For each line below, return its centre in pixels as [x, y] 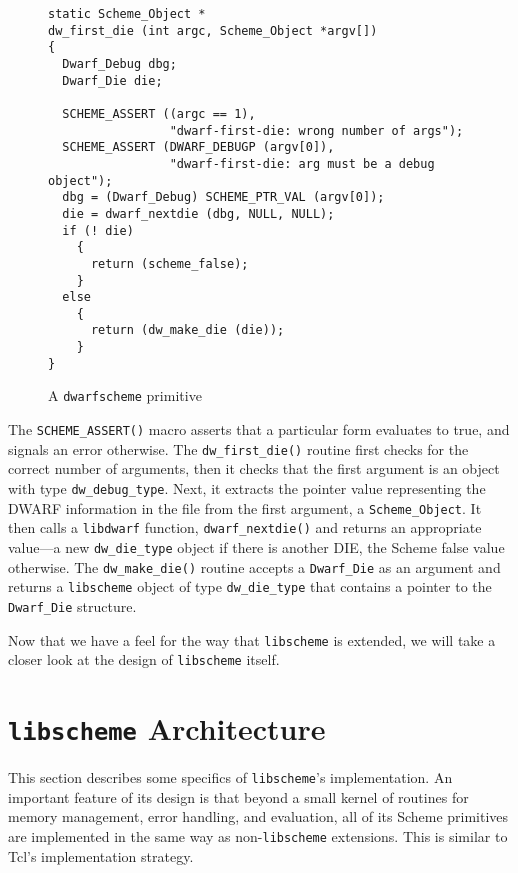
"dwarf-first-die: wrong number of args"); [316, 130]
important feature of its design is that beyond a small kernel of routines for [238, 796]
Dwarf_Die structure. [72, 605]
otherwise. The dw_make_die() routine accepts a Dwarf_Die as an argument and [254, 566]
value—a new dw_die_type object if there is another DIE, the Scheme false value [256, 546]
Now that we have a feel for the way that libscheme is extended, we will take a [252, 639]
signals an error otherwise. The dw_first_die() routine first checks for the [238, 448]
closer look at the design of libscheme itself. [144, 659]
